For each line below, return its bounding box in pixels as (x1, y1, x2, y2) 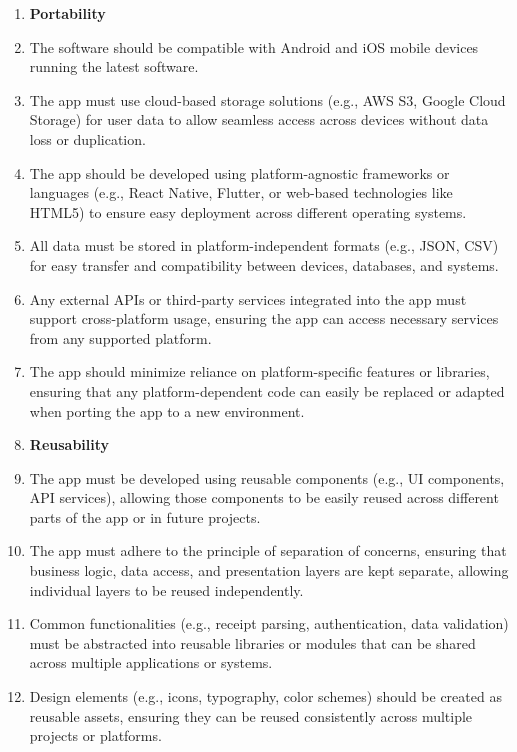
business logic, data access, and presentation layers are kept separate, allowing (29, 560, 509, 581)
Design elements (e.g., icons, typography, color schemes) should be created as (29, 686, 502, 707)
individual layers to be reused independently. (29, 579, 304, 600)
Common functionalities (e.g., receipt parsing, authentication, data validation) (29, 613, 509, 634)
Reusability (29, 434, 110, 455)
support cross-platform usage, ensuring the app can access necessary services (29, 308, 499, 329)
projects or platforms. (29, 725, 162, 746)
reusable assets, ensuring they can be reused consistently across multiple (29, 705, 473, 726)
